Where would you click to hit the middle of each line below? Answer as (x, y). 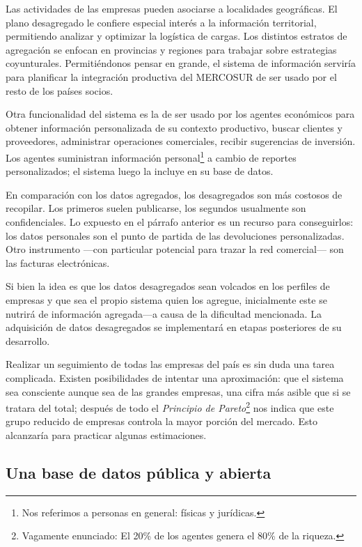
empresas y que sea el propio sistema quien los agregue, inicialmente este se (166, 299)
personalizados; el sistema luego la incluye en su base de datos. (140, 171)
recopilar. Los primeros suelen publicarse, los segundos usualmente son (156, 208)
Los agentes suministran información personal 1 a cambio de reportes (151, 156)
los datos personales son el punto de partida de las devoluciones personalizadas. (175, 235)
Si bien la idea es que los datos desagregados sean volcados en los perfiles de (168, 286)
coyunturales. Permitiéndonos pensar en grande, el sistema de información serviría (181, 63)
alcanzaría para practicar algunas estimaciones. (106, 434)
